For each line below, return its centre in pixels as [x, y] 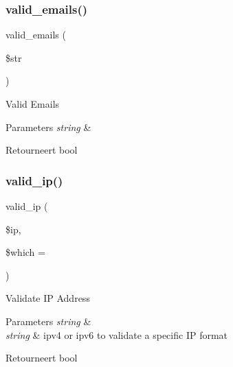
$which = [25, 252]
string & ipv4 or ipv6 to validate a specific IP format [117, 334]
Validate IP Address [48, 298]
